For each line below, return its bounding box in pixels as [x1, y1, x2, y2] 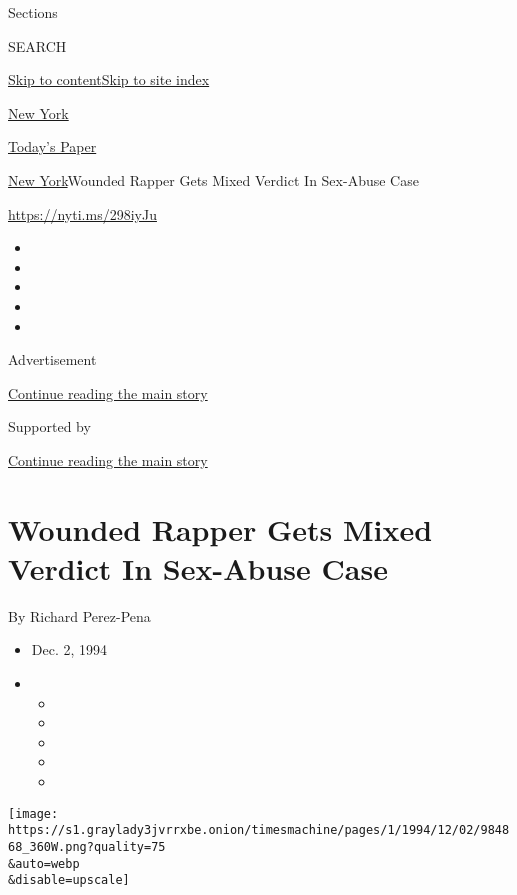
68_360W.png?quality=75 [8, 839, 166, 854]
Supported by [8, 416, 91, 437]
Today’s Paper [8, 136, 97, 157]
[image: [8, 806, 59, 821]
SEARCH [8, 35, 67, 56]
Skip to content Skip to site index [8, 69, 210, 90]
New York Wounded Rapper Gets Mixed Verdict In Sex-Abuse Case [8, 169, 419, 190]
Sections [8, 2, 58, 22]
